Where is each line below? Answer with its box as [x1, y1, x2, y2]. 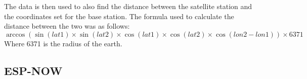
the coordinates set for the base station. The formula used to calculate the [4, 11, 234, 21]
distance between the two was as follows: [4, 21, 130, 31]
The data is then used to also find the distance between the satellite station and [4, 1, 252, 11]
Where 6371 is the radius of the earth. [4, 38, 122, 48]
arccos [6, 31, 25, 38]
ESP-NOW [4, 62, 63, 78]
